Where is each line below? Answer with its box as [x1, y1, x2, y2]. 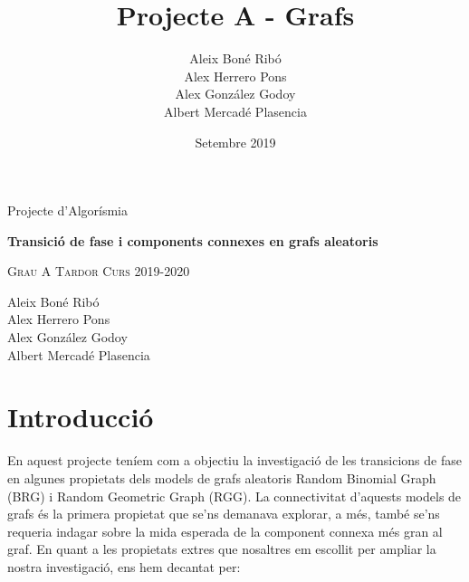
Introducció [7, 398, 154, 435]
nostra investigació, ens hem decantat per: [7, 557, 241, 576]
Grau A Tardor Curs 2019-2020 [7, 262, 190, 281]
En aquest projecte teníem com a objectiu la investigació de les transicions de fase [7, 451, 462, 470]
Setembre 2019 [195, 132, 276, 151]
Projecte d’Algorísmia [7, 201, 128, 220]
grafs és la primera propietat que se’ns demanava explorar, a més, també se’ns [7, 504, 440, 523]
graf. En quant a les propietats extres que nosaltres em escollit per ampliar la [7, 539, 436, 558]
